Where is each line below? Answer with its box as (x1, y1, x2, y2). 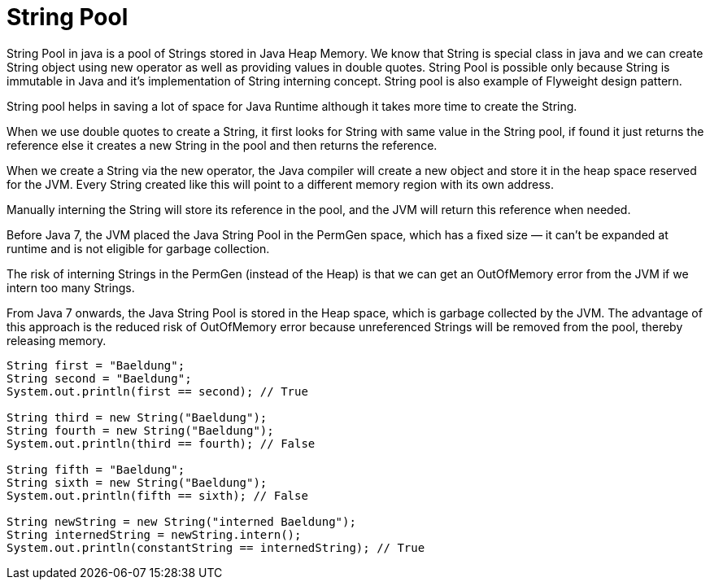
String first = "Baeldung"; (7, 358, 185, 372)
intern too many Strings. (7, 280, 135, 295)
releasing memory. (7, 333, 107, 348)
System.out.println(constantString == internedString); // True (7, 540, 425, 554)
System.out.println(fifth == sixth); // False (7, 488, 308, 502)
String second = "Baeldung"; (7, 371, 192, 385)
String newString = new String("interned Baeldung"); (7, 514, 356, 528)
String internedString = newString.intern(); (7, 527, 302, 541)
